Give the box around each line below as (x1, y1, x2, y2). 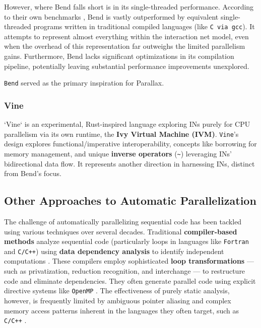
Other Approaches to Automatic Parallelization (4, 193, 256, 208)
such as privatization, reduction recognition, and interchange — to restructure (4, 266, 245, 276)
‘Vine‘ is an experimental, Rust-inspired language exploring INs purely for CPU (4, 119, 250, 129)
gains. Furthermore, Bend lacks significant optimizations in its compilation (4, 51, 234, 61)
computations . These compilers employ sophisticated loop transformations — (4, 256, 254, 266)
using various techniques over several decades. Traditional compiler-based (4, 226, 237, 236)
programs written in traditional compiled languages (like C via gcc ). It (33, 21, 255, 32)
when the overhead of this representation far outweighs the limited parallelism (4, 41, 245, 51)
